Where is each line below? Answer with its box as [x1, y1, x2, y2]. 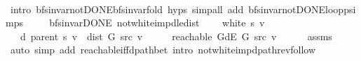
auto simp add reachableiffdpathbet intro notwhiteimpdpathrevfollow [10, 42, 316, 57]
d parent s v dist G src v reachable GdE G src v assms [20, 28, 332, 43]
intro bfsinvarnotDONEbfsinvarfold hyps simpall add [10, 1, 244, 16]
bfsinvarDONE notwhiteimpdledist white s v [49, 15, 265, 30]
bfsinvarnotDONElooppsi [248, 1, 356, 16]
